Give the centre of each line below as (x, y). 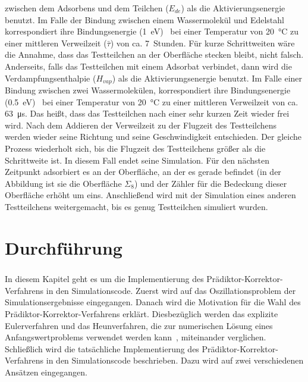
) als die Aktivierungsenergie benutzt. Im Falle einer (207, 78)
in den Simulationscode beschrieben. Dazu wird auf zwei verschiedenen (175, 360)
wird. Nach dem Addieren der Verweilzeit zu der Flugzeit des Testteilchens (141, 125)
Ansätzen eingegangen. (46, 372)
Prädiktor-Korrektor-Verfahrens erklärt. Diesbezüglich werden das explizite (142, 314)
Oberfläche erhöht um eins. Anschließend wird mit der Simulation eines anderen (150, 195)
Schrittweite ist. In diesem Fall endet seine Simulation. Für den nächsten (137, 160)
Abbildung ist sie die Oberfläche (63, 183)
